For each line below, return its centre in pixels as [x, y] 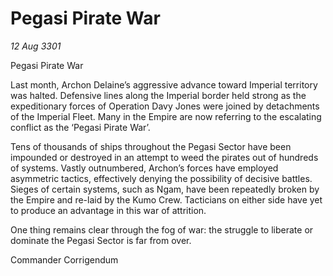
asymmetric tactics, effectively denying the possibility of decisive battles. [161, 178]
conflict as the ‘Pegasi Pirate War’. [80, 127]
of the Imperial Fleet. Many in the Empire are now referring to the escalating [166, 116]
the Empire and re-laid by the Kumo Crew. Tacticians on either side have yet [166, 199]
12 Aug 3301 [36, 46]
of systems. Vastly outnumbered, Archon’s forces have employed [144, 168]
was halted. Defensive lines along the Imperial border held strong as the [158, 95]
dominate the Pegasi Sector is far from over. [101, 240]
